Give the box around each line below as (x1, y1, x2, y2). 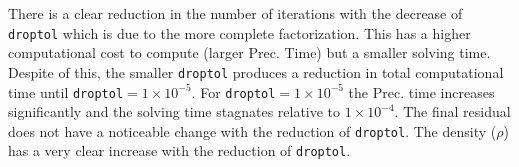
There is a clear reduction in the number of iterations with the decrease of (8, 3, 463, 23)
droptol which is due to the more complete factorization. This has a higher (8, 22, 471, 43)
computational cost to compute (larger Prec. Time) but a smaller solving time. (8, 42, 491, 63)
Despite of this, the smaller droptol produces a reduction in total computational (8, 61, 504, 82)
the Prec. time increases (348, 81, 495, 102)
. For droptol (191, 81, 276, 102)
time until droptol (8, 81, 124, 102)
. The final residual (394, 101, 511, 122)
